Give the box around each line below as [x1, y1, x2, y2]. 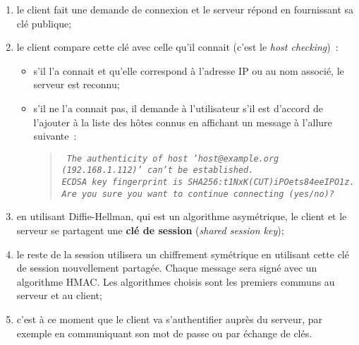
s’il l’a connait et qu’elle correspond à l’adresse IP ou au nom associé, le [33, 63, 344, 78]
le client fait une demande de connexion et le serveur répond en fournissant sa [16, 2, 354, 16]
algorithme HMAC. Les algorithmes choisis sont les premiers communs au [16, 274, 335, 289]
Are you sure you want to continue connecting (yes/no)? [61, 188, 334, 199]
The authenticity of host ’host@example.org [66, 153, 279, 164]
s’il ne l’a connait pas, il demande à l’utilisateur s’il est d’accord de [33, 100, 323, 115]
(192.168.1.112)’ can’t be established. [61, 165, 254, 176]
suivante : [33, 128, 77, 143]
